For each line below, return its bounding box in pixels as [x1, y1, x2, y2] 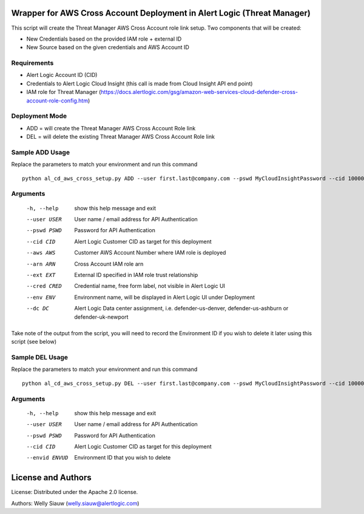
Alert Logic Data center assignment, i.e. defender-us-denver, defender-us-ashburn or [74, 305, 289, 312]
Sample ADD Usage [11, 148, 70, 156]
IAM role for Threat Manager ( [26, 88, 101, 96]
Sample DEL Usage [11, 353, 69, 362]
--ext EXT [26, 272, 56, 278]
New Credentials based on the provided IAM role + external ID [26, 35, 182, 42]
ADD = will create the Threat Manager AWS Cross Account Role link [26, 124, 196, 132]
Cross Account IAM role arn [74, 260, 144, 267]
